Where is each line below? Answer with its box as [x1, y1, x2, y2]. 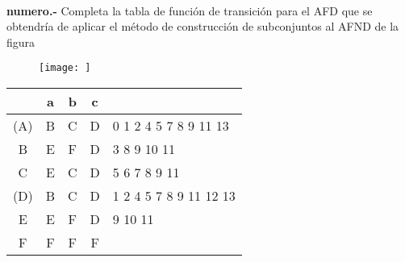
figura [6, 33, 35, 50]
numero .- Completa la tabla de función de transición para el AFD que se [6, 2, 373, 19]
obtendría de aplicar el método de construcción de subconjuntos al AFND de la [6, 18, 399, 35]
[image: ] [39, 62, 91, 74]
